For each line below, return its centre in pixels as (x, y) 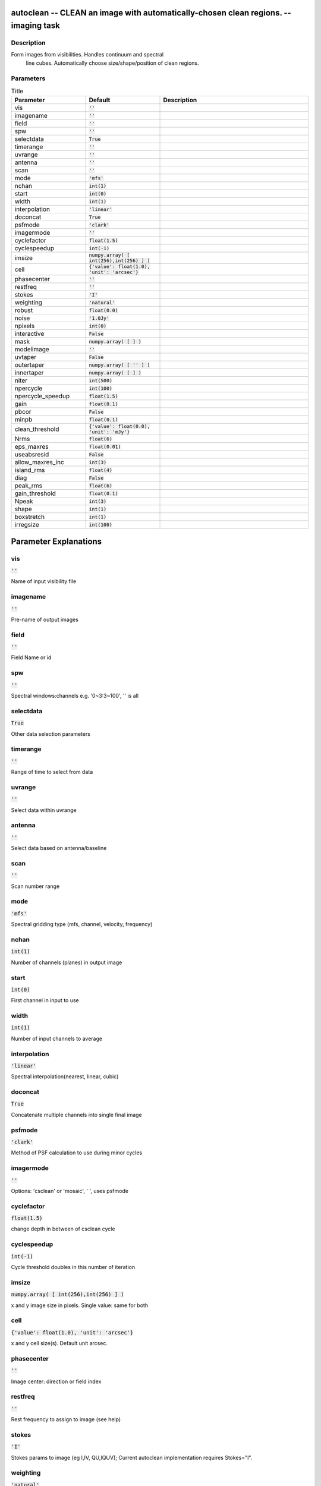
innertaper (29, 373)
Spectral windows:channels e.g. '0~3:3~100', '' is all (75, 696)
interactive (29, 334)
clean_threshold (37, 429)
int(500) (101, 380)
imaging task (36, 26)
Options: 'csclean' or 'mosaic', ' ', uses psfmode (70, 1191)
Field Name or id (31, 657)
